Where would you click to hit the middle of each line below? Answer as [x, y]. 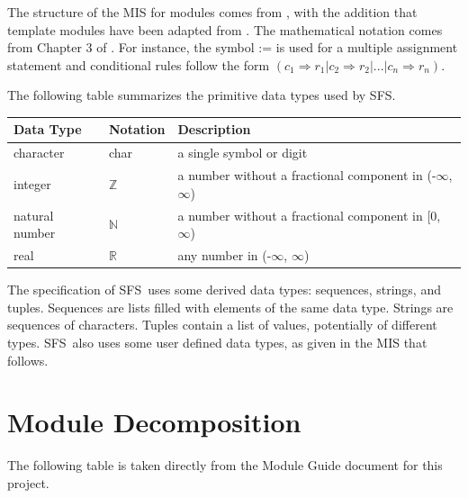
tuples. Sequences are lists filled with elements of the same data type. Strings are [230, 307]
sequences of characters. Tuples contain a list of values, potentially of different [222, 325]
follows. [28, 360]
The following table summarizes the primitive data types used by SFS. [202, 95]
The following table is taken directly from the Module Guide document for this [225, 465]
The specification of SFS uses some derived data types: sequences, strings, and [224, 290]
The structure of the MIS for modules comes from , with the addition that [212, 12]
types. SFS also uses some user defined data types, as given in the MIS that [217, 342]
